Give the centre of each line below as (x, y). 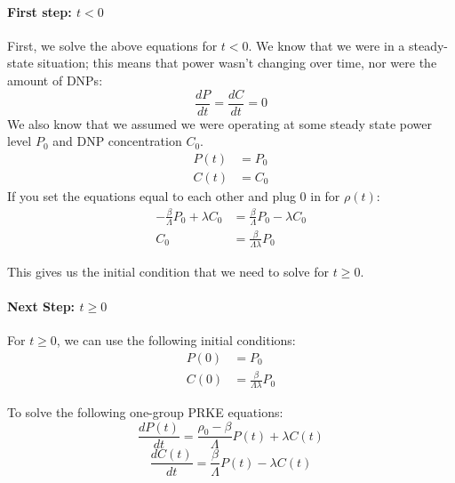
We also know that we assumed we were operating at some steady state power (220, 123)
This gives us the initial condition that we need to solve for (168, 271)
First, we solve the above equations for (112, 45)
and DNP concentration (117, 141)
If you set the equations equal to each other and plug (152, 195)
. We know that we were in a (327, 45)
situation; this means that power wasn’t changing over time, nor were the (237, 63)
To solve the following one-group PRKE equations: (145, 412)
